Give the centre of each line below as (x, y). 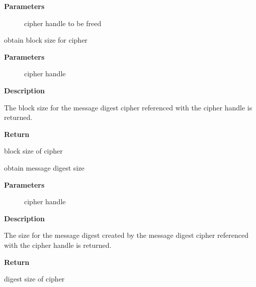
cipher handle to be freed (63, 23)
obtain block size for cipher (46, 40)
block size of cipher (33, 151)
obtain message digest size (44, 167)
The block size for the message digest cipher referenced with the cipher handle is (128, 107)
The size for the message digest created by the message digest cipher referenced (126, 235)
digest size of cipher (34, 279)
